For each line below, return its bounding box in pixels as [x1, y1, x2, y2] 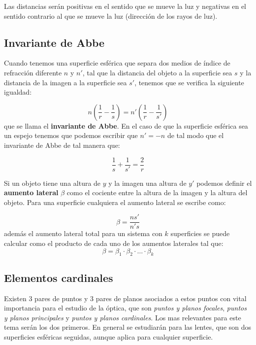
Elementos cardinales [4, 270, 113, 285]
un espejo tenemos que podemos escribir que [4, 130, 138, 140]
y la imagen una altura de [108, 177, 187, 188]
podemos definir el [196, 177, 252, 188]
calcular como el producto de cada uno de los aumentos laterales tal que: [4, 238, 224, 248]
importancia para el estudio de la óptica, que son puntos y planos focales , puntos [4, 303, 247, 313]
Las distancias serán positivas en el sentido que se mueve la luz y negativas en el [4, 1, 246, 11]
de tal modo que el [167, 130, 224, 140]
